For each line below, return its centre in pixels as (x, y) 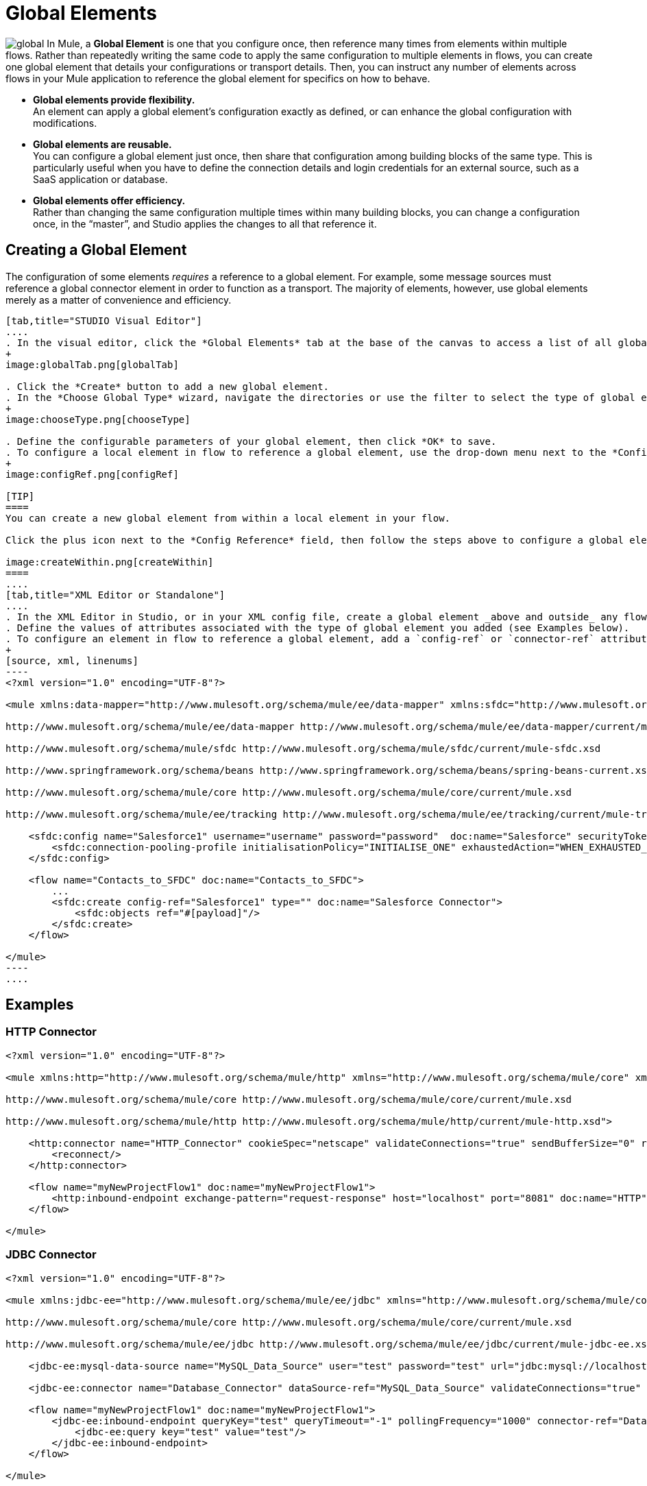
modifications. (65, 123)
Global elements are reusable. (102, 144)
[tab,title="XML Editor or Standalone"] (115, 595)
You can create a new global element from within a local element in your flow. (228, 518)
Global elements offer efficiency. (109, 200)
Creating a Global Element (96, 250)
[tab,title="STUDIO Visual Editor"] (104, 320)
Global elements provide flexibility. (114, 99)
